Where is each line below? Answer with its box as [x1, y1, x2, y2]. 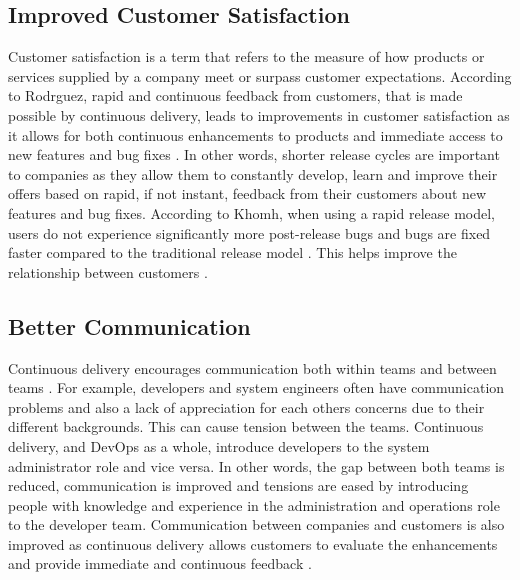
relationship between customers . [8, 261, 208, 282]
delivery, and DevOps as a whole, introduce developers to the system [8, 435, 430, 456]
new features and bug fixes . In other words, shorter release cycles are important [8, 144, 500, 165]
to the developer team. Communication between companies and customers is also [8, 514, 505, 535]
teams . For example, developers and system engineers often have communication [8, 377, 505, 398]
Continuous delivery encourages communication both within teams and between [8, 357, 497, 378]
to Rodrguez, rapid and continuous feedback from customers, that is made [8, 85, 463, 106]
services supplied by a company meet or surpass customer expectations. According [8, 65, 512, 86]
